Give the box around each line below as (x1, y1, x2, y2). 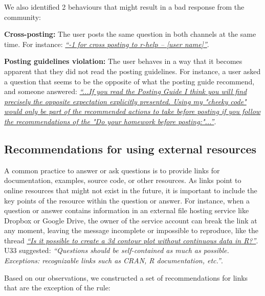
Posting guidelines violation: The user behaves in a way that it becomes (4, 56, 242, 66)
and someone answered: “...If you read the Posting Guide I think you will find (4, 86, 247, 97)
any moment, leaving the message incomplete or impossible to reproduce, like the (4, 225, 258, 236)
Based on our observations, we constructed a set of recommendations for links (4, 272, 248, 283)
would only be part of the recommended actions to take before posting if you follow (4, 106, 261, 117)
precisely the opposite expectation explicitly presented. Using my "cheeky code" (4, 96, 247, 106)
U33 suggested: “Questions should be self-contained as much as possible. (4, 245, 229, 256)
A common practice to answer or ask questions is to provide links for (4, 165, 220, 175)
